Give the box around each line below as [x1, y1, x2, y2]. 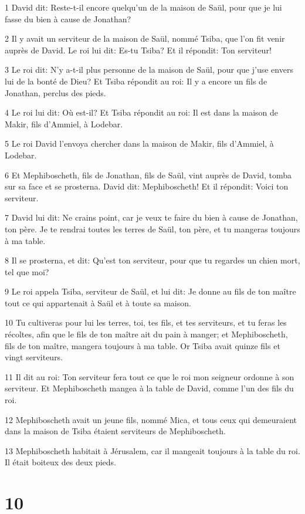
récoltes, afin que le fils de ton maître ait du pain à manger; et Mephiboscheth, [5, 328, 288, 340]
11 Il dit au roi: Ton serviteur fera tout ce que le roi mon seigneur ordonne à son [5, 370, 294, 383]
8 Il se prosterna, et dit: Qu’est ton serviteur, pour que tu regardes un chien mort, [5, 254, 300, 266]
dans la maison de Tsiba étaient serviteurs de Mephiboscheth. [5, 425, 226, 437]
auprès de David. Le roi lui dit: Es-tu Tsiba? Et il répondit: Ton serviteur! [5, 43, 272, 56]
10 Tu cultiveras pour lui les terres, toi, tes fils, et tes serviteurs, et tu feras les [5, 316, 287, 329]
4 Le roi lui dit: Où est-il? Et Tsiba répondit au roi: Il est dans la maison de [5, 106, 279, 119]
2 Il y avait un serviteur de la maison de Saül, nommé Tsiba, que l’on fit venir [5, 32, 285, 45]
